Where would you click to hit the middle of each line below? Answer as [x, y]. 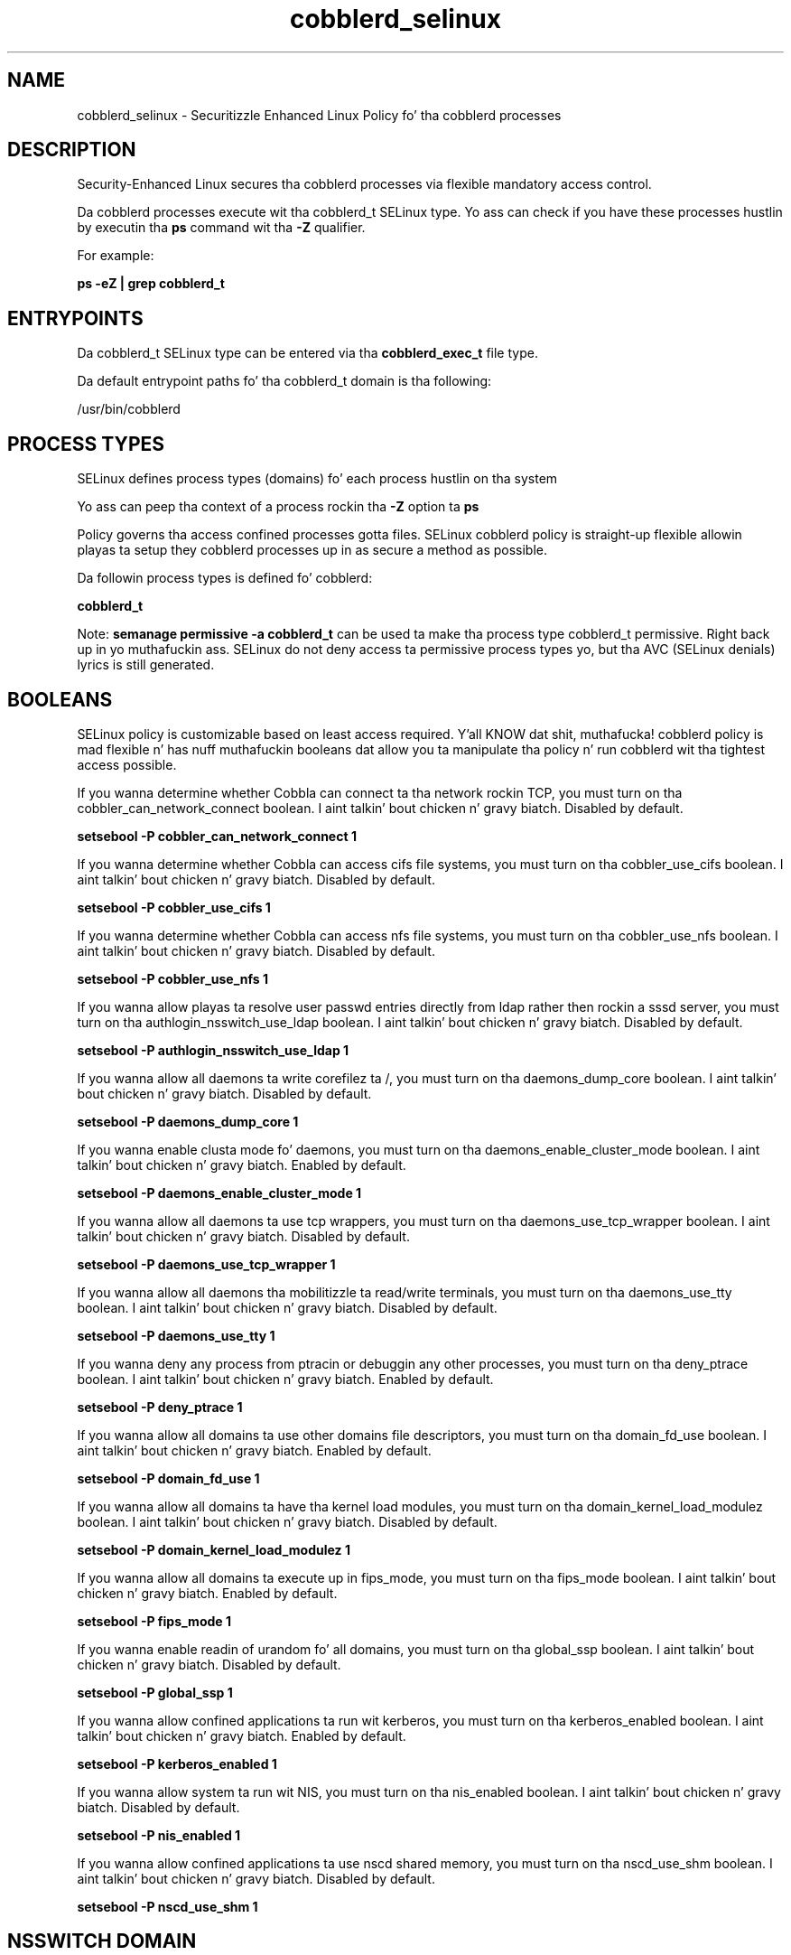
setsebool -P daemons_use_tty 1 [176, 1335]
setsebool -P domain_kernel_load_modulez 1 [214, 1549]
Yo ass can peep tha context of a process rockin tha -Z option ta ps [278, 507]
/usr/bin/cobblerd [129, 409]
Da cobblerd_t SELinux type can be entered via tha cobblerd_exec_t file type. [307, 353]
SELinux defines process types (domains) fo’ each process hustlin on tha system [317, 479]
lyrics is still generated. [146, 665]
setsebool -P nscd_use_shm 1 [168, 1906]
